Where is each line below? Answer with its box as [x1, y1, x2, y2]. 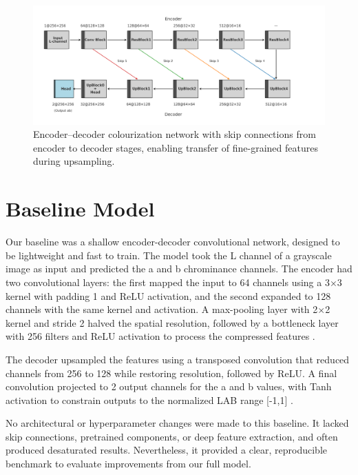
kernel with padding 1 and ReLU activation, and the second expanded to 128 [6, 288, 331, 303]
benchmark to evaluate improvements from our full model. [6, 456, 251, 471]
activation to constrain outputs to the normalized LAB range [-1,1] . [6, 392, 293, 407]
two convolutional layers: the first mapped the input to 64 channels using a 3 [6, 274, 330, 289]
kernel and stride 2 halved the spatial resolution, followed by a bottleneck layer [6, 315, 339, 330]
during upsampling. [33, 154, 115, 168]
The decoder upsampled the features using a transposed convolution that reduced [6, 352, 350, 366]
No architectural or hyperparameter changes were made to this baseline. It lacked [6, 416, 349, 430]
